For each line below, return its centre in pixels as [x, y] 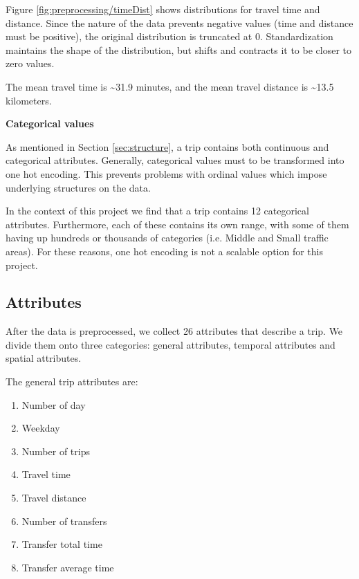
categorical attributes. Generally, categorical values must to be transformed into [175, 160]
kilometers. [29, 100]
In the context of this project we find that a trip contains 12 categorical [157, 211]
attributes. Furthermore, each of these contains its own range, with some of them [177, 224]
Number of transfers [64, 521]
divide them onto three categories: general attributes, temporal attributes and [171, 344]
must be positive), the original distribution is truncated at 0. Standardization [169, 36]
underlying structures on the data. [78, 187]
